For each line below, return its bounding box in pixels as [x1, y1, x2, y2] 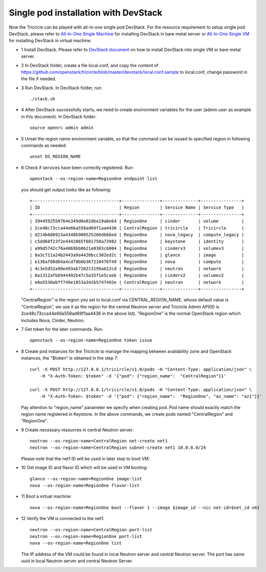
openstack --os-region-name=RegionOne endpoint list [30, 176, 157, 181]
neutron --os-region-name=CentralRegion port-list [30, 527, 153, 532]
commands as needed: [21, 143, 67, 148]
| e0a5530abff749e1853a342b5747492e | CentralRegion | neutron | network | [30, 279, 245, 285]
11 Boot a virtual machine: [21, 493, 72, 499]
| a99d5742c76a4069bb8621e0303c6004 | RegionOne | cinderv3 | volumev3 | [30, 245, 245, 251]
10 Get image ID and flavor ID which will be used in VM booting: [21, 465, 148, 471]
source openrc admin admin [30, 125, 94, 131]
